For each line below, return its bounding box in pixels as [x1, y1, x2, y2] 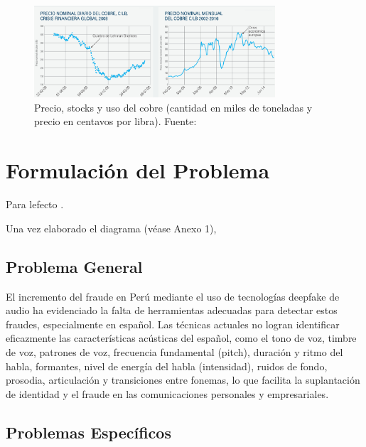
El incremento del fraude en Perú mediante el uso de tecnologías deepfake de [6, 289, 340, 303]
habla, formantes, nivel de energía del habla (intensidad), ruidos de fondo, [6, 358, 328, 373]
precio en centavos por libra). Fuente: [34, 114, 197, 129]
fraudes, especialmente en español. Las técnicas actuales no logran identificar [6, 316, 340, 331]
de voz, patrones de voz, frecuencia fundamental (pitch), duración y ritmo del [6, 344, 343, 359]
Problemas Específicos [6, 421, 171, 443]
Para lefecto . [6, 197, 64, 212]
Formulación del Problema [6, 156, 270, 185]
